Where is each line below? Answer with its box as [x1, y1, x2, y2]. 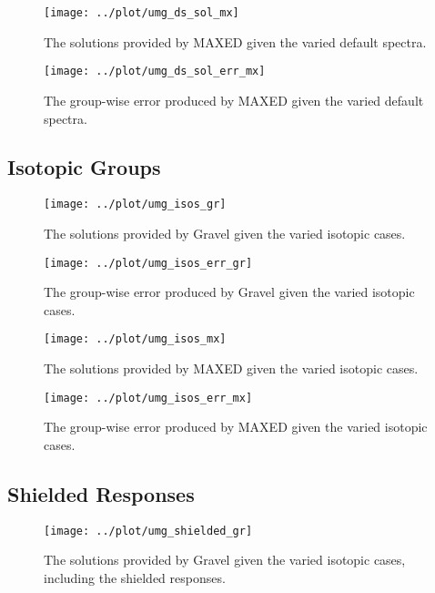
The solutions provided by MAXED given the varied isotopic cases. [44, 359, 419, 378]
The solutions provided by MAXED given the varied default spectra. [44, 32, 427, 51]
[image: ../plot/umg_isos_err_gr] [44, 256, 253, 270]
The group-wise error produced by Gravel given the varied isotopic [44, 282, 415, 302]
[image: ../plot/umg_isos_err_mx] [44, 391, 253, 404]
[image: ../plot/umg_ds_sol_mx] [44, 6, 239, 19]
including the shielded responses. [44, 567, 226, 587]
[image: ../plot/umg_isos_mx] [44, 332, 227, 346]
